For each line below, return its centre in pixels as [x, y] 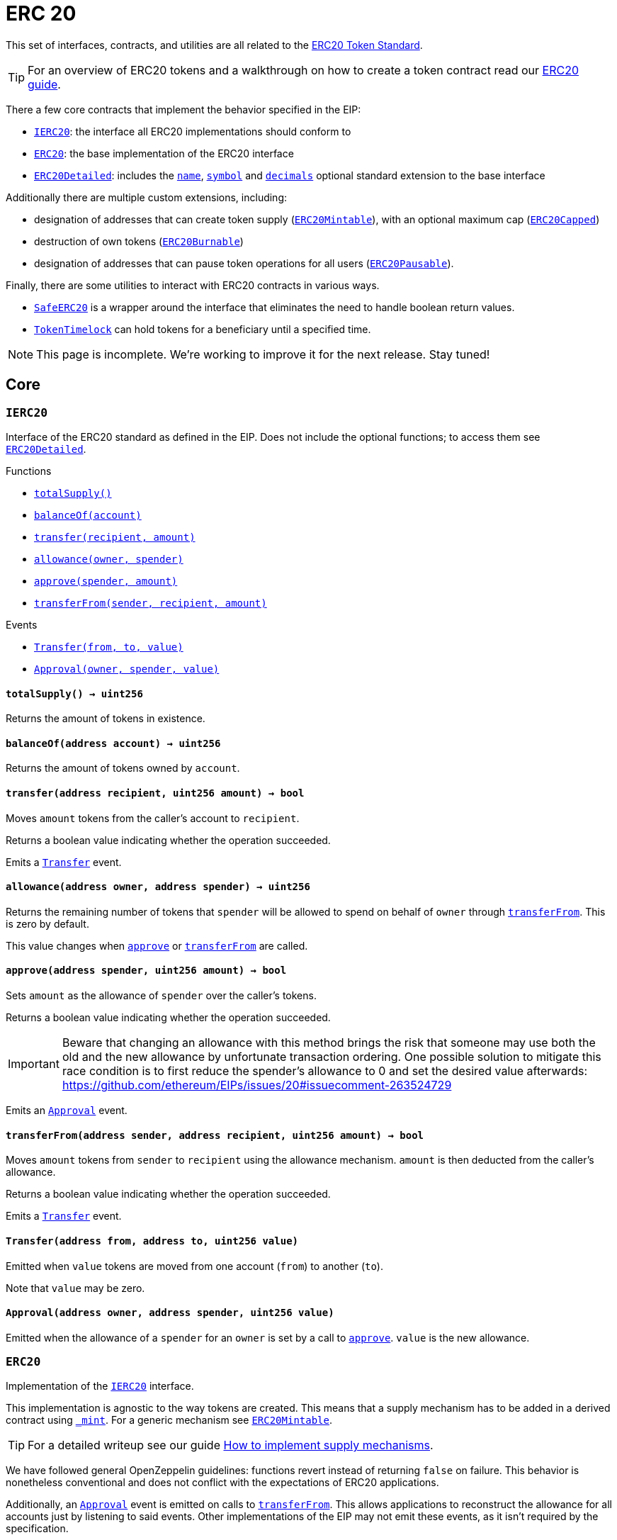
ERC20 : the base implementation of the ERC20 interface [164, 153]
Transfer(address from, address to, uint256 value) [152, 1241]
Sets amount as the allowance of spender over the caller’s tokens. [161, 996]
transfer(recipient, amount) [115, 537]
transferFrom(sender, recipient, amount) [151, 603]
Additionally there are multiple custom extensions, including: [147, 197]
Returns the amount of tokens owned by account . [123, 768]
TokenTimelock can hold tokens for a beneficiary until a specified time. [203, 329]
